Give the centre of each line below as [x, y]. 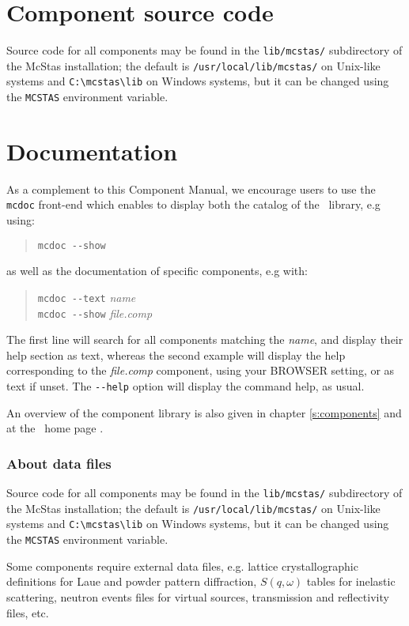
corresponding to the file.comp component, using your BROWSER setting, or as [201, 370]
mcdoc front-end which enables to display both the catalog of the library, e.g [193, 204]
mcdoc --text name [87, 297]
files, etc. [28, 612]
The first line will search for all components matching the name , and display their [205, 339]
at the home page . [55, 428]
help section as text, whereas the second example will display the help [176, 354]
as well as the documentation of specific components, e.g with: [157, 271]
